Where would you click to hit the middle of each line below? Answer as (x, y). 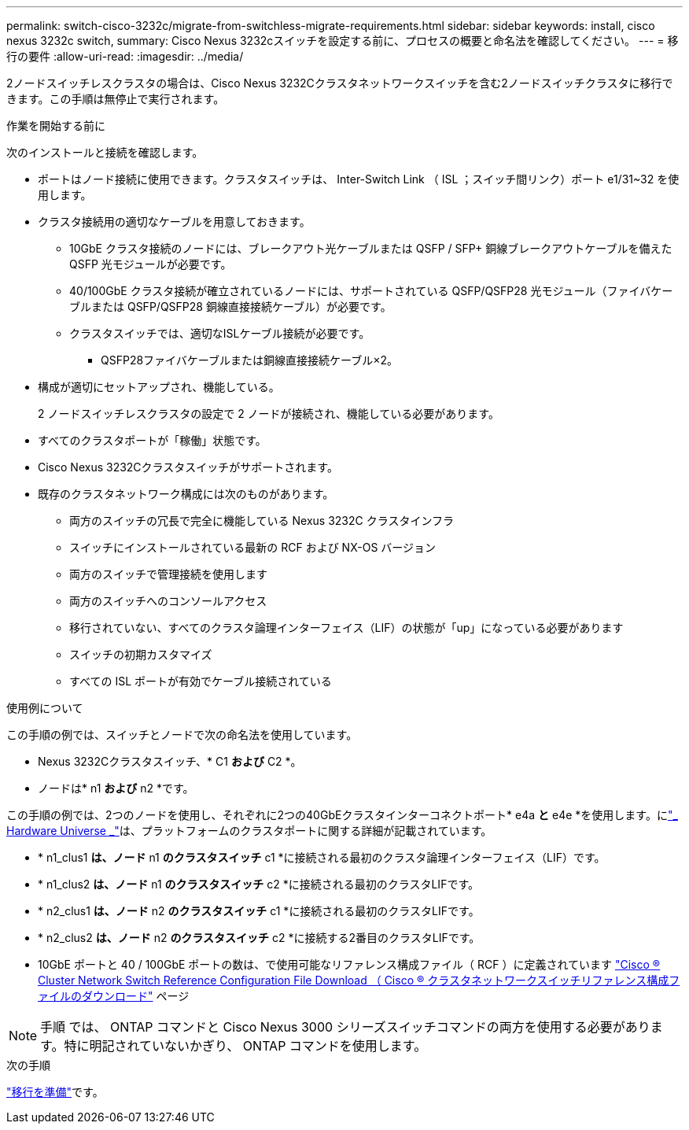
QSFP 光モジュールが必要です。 (151, 264)
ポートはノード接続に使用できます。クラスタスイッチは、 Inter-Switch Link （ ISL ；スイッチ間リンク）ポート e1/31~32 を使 (359, 179)
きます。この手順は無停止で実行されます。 (116, 99)
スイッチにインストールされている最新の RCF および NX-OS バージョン (253, 547)
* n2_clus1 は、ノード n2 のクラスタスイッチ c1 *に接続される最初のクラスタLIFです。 (259, 911)
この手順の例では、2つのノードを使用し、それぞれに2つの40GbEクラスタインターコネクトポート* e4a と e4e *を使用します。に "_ (342, 815)
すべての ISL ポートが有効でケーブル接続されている (201, 681)
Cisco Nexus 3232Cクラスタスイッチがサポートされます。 (188, 467)
